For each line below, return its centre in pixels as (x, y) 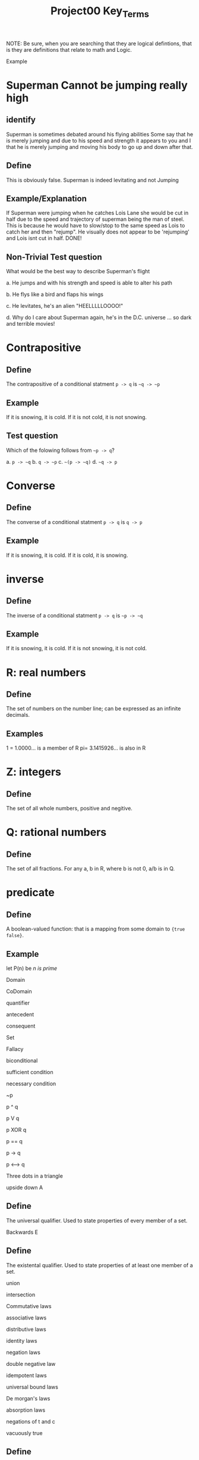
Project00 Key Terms (100, 12)
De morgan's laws (28, 1398)
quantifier (18, 1003)
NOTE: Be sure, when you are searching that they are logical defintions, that (99, 43)
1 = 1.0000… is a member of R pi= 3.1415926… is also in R (76, 748)
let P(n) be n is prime (32, 968)
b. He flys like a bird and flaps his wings (55, 294)
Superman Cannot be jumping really (97, 85)
